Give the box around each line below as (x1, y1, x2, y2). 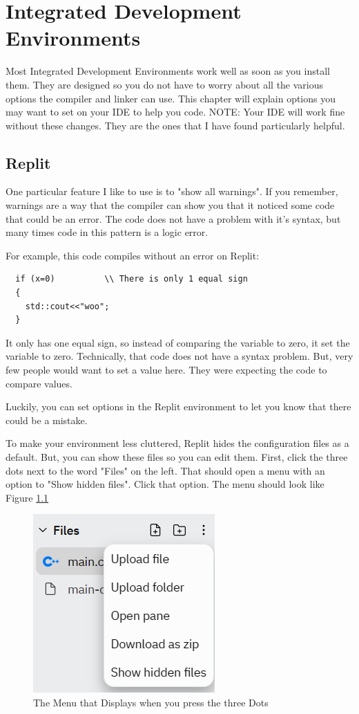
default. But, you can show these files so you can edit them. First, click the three (6, 449, 348, 464)
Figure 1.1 (6, 490, 49, 504)
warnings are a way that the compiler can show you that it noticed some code (6, 198, 335, 212)
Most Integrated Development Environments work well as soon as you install (6, 64, 330, 78)
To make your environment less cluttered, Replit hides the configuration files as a (6, 436, 349, 450)
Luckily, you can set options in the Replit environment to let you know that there (6, 399, 351, 414)
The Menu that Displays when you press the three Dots (33, 695, 269, 709)
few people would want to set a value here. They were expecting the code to (6, 363, 327, 377)
